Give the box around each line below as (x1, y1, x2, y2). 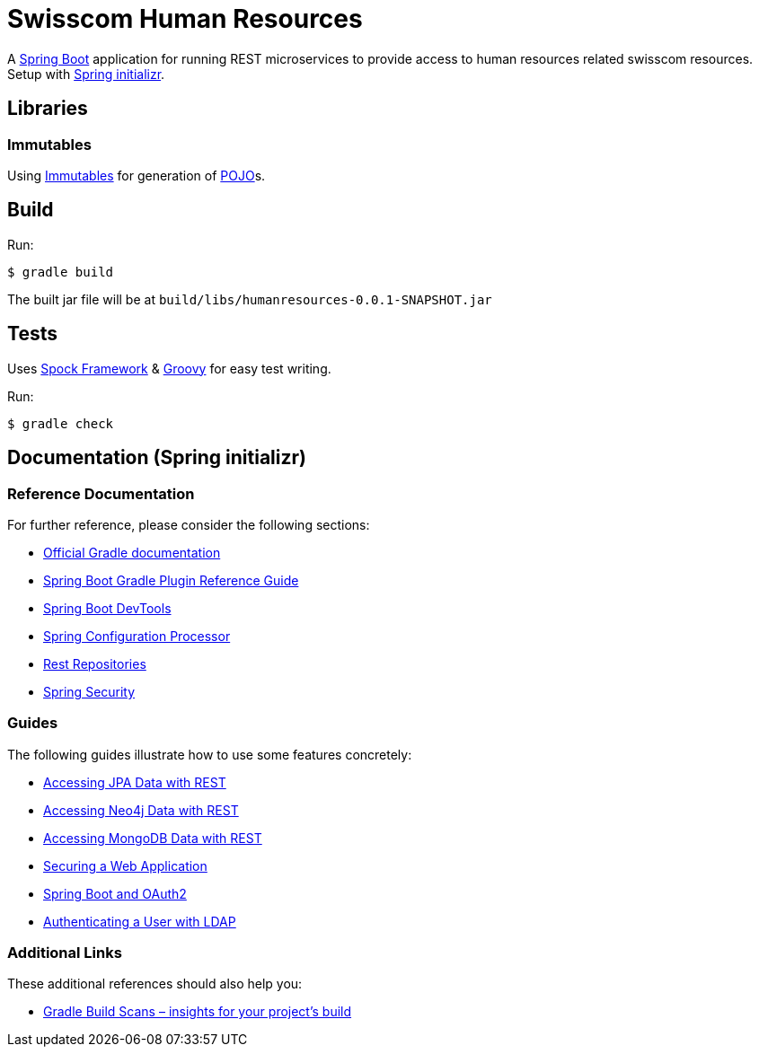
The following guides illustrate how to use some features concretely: (7, 746, 412, 762)
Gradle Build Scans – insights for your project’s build (43, 1004, 352, 1020)
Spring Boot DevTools (43, 600, 172, 616)
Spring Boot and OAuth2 (43, 885, 187, 901)
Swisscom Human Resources (7, 4, 363, 34)
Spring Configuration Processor (43, 628, 231, 644)
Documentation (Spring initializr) (7, 446, 306, 470)
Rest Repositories (43, 655, 146, 672)
